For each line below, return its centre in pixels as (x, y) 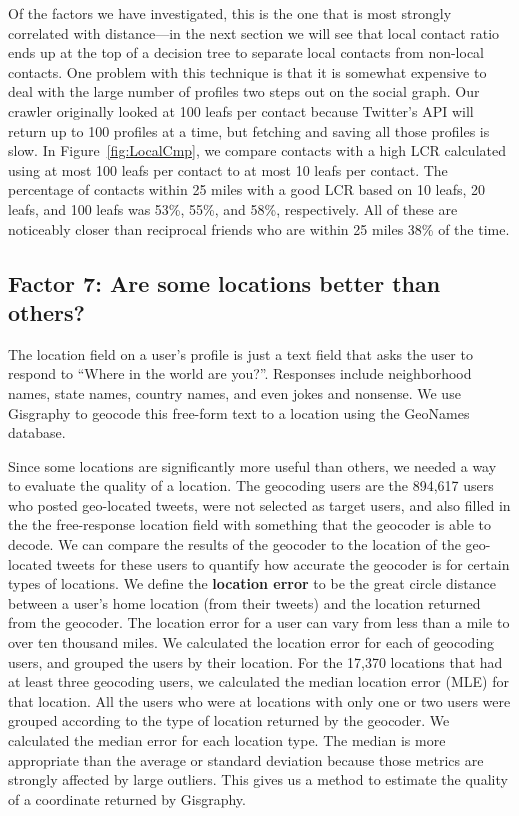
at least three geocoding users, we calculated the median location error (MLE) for (258, 681)
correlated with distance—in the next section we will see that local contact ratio (254, 32)
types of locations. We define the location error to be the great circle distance (252, 583)
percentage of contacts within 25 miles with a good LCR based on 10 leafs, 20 (247, 189)
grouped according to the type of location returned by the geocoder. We (229, 720)
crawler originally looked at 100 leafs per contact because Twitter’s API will (241, 110)
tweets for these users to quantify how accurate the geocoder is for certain (283, 563)
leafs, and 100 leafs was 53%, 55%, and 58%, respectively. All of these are (233, 208)
